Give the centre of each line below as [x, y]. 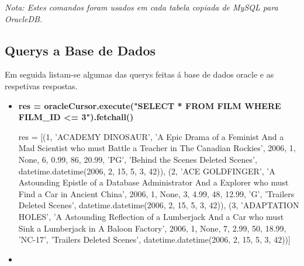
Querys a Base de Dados [80, 50]
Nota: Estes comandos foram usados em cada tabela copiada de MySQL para [141, 7]
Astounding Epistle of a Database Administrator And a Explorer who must [153, 182]
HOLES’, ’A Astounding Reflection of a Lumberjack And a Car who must [151, 216]
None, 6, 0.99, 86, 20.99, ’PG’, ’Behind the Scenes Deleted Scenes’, [138, 159]
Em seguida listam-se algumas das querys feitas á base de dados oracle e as [139, 74]
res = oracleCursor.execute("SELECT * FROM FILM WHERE [150, 105]
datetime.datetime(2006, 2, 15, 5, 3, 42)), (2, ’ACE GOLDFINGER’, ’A [147, 171]
